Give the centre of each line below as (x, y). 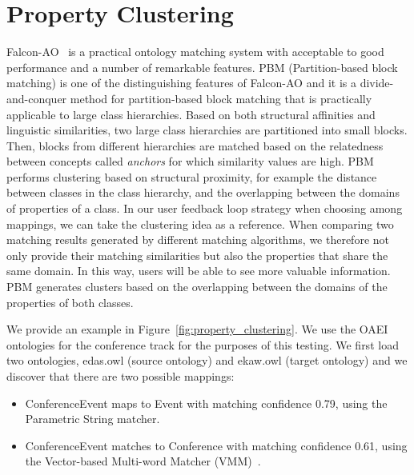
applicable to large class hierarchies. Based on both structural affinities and (191, 114)
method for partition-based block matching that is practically (221, 98)
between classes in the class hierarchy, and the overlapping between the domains (203, 192)
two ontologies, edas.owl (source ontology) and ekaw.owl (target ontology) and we (207, 360)
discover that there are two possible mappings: (121, 376)
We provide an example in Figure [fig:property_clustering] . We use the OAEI (197, 329)
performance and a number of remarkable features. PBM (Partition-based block (202, 67)
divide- (377, 83)
